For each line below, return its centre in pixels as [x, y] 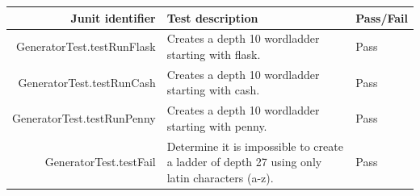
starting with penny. [217, 125]
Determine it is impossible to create [255, 146]
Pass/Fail [382, 17]
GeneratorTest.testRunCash [87, 82]
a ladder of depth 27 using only [244, 162]
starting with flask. [214, 54]
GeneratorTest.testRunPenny [84, 118]
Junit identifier [113, 17]
